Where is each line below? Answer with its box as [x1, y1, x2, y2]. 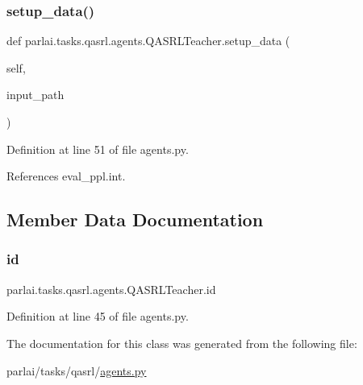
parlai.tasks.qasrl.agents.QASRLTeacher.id [6, 280, 216, 297]
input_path [6, 86, 65, 103]
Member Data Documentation [6, 207, 264, 232]
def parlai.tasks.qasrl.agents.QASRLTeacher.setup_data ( [6, 32, 290, 49]
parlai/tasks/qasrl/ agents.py [6, 362, 147, 379]
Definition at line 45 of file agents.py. [6, 308, 189, 325]
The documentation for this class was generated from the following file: [6, 334, 357, 351]
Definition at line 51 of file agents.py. [6, 140, 189, 157]
